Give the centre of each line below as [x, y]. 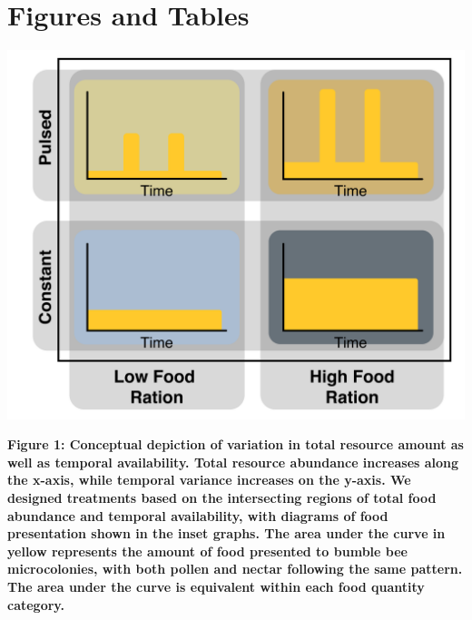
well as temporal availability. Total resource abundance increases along [233, 462]
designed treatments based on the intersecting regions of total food [222, 498]
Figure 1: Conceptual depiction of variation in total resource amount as [236, 444]
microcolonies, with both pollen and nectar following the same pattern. [235, 569]
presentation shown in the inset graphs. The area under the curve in [226, 533]
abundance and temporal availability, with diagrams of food [198, 515]
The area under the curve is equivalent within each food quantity [216, 587]
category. [36, 604]
